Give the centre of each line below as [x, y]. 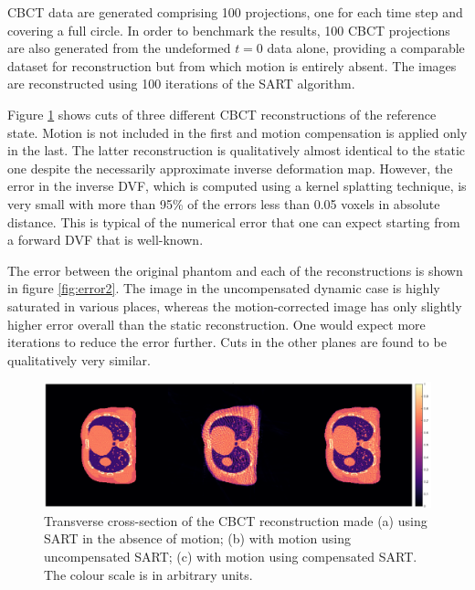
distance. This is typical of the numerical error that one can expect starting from [234, 221]
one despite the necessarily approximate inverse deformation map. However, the [230, 168]
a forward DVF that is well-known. [106, 240]
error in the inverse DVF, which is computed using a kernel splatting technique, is [237, 186]
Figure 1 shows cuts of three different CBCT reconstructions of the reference [222, 114]
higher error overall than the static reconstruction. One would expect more [216, 324]
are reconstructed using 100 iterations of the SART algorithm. [181, 84]
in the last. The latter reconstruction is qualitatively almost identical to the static [236, 150]
